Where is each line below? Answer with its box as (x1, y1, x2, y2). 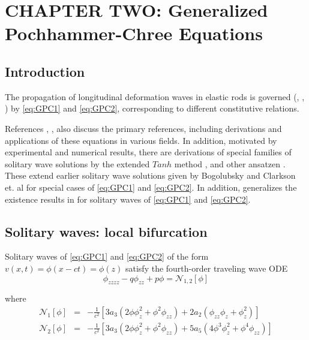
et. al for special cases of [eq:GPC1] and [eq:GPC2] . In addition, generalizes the (5, 180, 297, 193)
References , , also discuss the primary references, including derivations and (5, 122, 282, 134)
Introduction (5, 62, 85, 80)
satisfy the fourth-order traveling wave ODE (125, 261, 288, 274)
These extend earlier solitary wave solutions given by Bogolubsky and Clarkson (5, 169, 296, 182)
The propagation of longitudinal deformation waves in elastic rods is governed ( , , (5, 90, 305, 103)
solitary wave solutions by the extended (5, 157, 150, 170)
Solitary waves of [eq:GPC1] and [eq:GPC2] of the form (5, 250, 209, 263)
